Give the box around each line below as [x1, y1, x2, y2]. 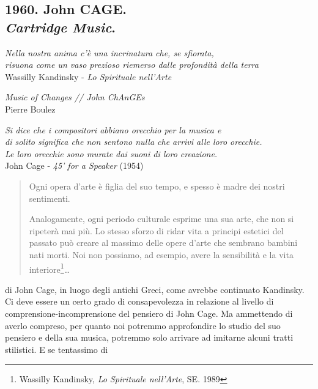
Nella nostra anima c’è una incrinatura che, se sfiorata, [5, 46, 214, 59]
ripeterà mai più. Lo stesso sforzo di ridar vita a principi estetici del [29, 224, 284, 237]
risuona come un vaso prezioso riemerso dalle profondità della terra [5, 58, 259, 71]
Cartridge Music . [5, 17, 116, 36]
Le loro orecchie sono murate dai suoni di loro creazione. [5, 147, 218, 160]
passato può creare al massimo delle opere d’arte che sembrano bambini [29, 236, 298, 249]
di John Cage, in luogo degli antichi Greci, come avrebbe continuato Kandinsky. [5, 283, 305, 295]
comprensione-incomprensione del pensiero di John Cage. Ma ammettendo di [5, 306, 293, 319]
